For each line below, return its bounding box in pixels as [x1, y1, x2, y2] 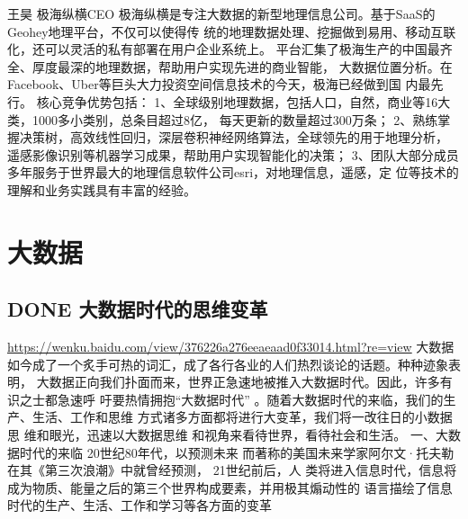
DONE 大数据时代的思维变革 [7, 295, 268, 323]
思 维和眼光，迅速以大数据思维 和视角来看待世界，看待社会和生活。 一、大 [7, 425, 448, 444]
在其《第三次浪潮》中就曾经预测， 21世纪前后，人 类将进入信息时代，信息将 [7, 461, 457, 479]
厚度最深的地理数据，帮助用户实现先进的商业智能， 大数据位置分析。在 [31, 57, 453, 76]
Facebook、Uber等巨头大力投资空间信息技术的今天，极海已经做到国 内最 [7, 75, 431, 94]
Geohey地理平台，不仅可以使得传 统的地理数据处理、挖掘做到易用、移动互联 [7, 22, 456, 40]
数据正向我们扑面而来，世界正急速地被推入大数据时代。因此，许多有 [49, 372, 453, 391]
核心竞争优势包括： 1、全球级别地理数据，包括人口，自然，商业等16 [36, 92, 438, 111]
